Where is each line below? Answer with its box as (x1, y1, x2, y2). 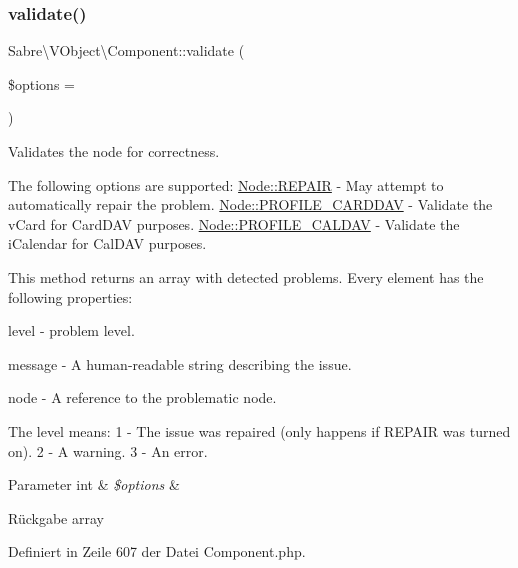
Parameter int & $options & (8, 474, 180, 495)
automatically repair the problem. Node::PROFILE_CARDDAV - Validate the (8, 194, 493, 215)
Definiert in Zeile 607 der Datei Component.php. (8, 541, 306, 562)
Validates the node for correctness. (8, 141, 220, 161)
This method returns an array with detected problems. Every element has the (8, 266, 484, 287)
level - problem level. (8, 320, 135, 341)
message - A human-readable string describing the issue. (8, 353, 352, 374)
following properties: (8, 286, 133, 307)
